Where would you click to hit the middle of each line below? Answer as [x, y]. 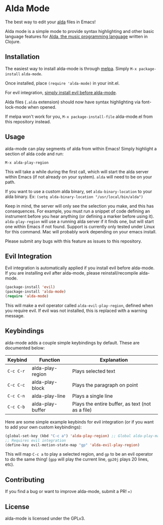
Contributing [25, 480]
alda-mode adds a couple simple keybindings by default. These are [72, 343]
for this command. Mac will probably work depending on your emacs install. [81, 231]
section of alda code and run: [34, 154]
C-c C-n [16, 396]
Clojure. [13, 41]
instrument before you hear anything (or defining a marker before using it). [80, 216]
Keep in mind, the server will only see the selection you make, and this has [80, 206]
